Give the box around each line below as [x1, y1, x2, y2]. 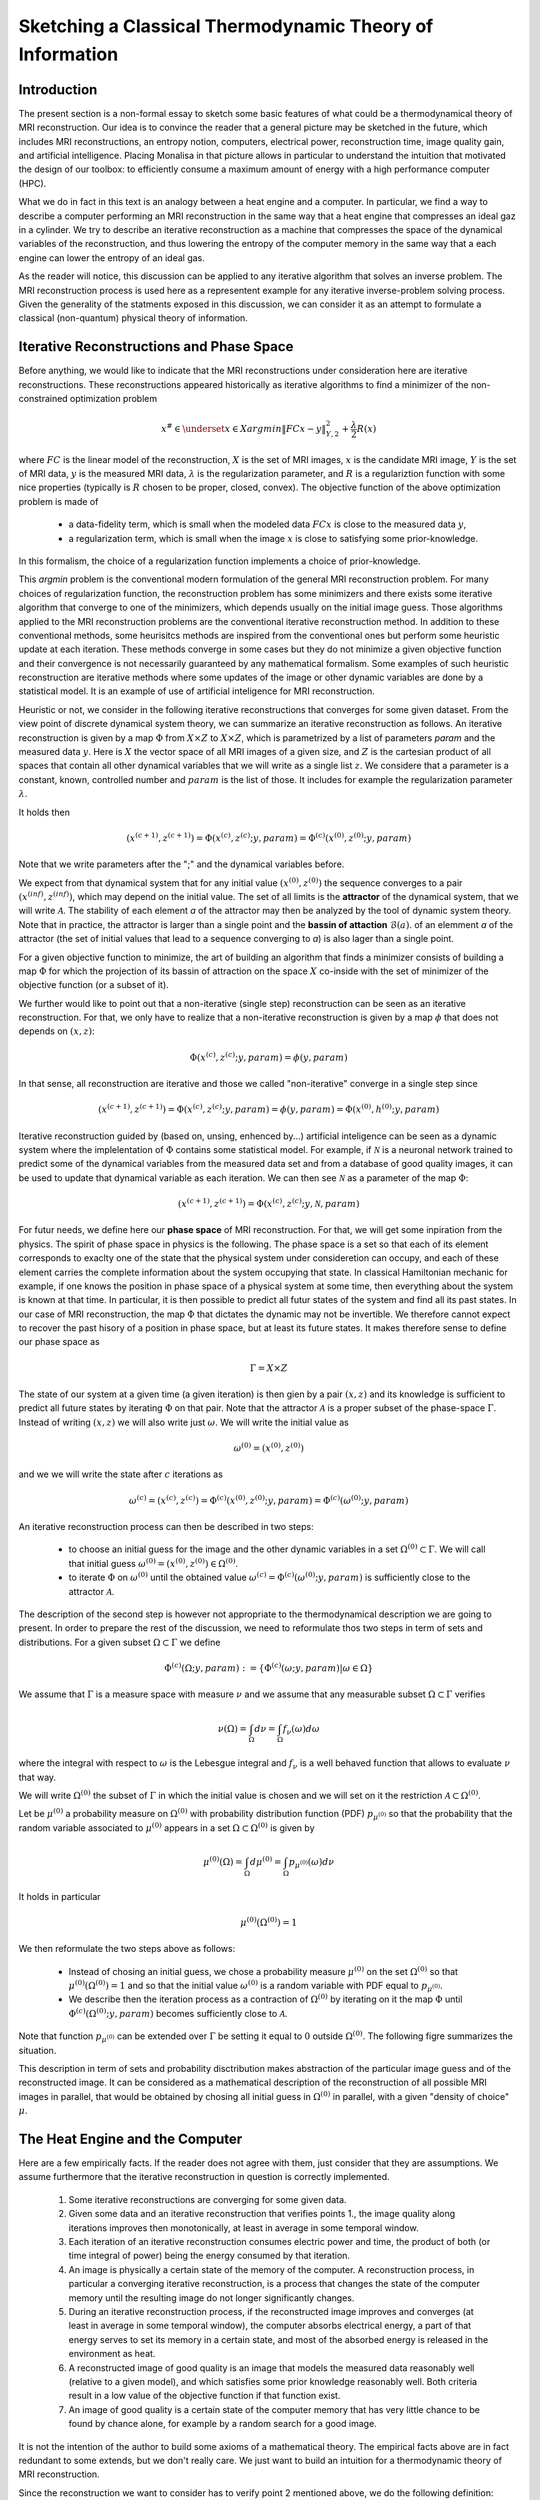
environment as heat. [68, 2348, 156, 2360]
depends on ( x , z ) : [18, 1025, 95, 1037]
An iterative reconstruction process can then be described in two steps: [18, 1521, 314, 1532]
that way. [18, 1771, 57, 1783]
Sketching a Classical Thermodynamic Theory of [18, 15, 434, 37]
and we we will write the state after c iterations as [18, 1468, 224, 1480]
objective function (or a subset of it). [18, 979, 169, 991]
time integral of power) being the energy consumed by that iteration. [68, 2250, 350, 2262]
